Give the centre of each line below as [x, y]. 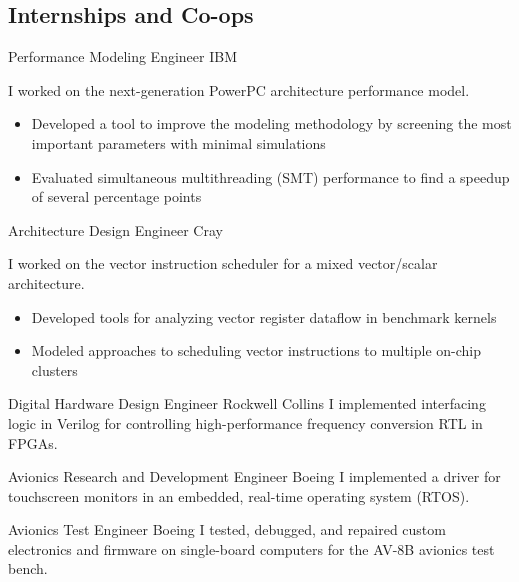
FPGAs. [33, 442]
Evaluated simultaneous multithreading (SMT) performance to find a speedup [270, 176]
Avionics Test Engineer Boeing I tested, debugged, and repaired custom [227, 529]
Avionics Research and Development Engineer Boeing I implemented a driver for [254, 476]
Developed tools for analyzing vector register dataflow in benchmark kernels [264, 316]
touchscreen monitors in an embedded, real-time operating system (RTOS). [239, 495]
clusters [54, 369]
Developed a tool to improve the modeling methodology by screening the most [271, 123]
